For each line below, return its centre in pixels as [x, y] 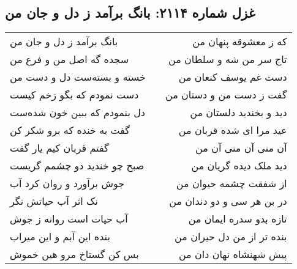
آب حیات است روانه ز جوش [69, 219]
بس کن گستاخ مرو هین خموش [74, 254]
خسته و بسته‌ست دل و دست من [78, 77]
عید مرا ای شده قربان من [233, 130]
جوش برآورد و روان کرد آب [67, 183]
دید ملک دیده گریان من [239, 166]
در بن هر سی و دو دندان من [228, 201]
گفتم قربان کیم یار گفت [59, 148]
